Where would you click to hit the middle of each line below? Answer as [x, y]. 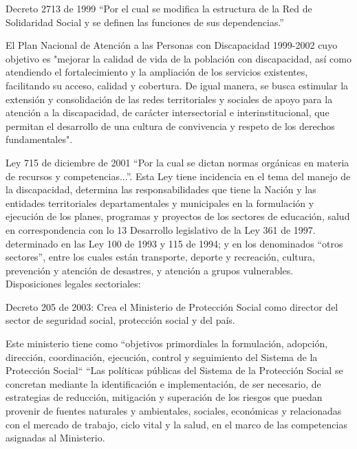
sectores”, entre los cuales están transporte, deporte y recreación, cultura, [160, 257]
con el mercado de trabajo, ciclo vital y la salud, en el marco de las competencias [176, 424]
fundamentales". [39, 139]
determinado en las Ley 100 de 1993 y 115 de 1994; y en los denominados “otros [174, 243]
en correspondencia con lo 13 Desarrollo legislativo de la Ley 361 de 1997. [161, 229]
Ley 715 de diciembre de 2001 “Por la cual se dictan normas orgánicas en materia [177, 162]
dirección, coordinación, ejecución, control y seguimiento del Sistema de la [162, 357]
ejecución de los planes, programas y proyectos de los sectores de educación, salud [178, 216]
